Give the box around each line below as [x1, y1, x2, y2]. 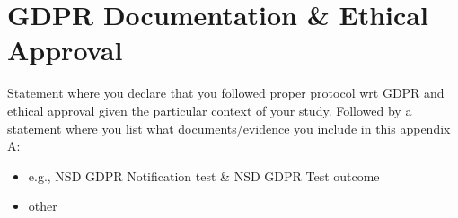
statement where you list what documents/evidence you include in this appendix [7, 118, 451, 137]
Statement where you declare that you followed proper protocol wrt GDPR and [7, 83, 445, 102]
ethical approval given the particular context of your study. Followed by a [7, 100, 412, 119]
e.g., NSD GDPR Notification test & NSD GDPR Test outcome [28, 166, 380, 185]
